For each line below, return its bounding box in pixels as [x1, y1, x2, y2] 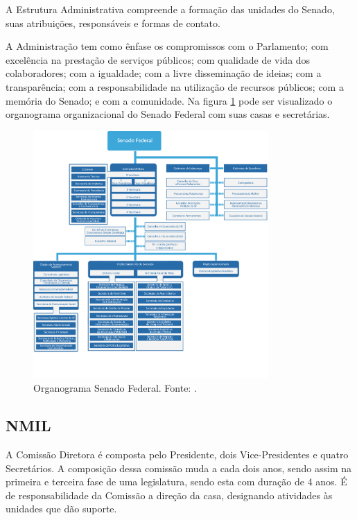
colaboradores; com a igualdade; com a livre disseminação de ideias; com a [6, 66, 322, 80]
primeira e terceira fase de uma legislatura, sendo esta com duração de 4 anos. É [6, 474, 347, 489]
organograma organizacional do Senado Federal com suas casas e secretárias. [6, 107, 330, 121]
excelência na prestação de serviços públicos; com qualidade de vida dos [6, 52, 311, 67]
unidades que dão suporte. [6, 501, 117, 516]
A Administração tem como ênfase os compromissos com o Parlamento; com [6, 39, 329, 53]
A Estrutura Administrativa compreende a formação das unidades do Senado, [6, 2, 335, 16]
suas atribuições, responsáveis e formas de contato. [6, 15, 220, 30]
